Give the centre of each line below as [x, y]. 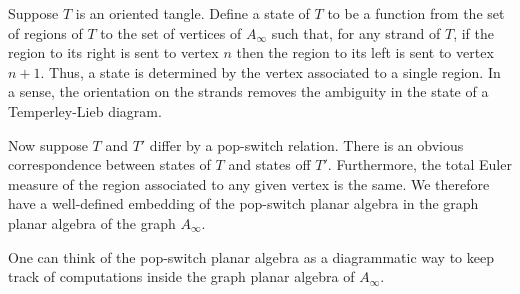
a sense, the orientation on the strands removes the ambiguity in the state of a [248, 91]
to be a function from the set [416, 13]
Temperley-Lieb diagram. [85, 110]
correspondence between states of [109, 164]
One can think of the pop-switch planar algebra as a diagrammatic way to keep [251, 256]
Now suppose [48, 144]
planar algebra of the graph [92, 222]
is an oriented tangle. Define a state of [192, 13]
